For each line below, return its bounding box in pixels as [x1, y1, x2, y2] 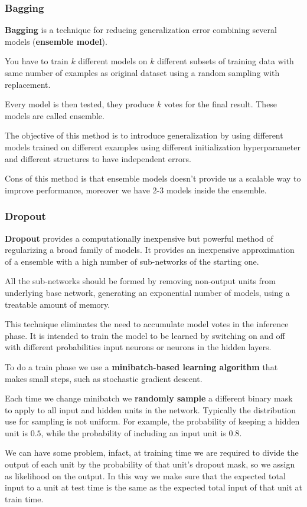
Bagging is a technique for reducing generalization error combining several [5, 24, 277, 36]
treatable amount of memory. [5, 298, 110, 310]
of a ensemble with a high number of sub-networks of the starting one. [5, 255, 259, 267]
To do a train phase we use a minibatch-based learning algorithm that [5, 360, 278, 373]
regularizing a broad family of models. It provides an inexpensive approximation [5, 243, 295, 256]
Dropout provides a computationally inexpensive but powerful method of [5, 232, 273, 244]
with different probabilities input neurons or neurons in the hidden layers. [5, 341, 272, 353]
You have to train [5, 55, 68, 67]
